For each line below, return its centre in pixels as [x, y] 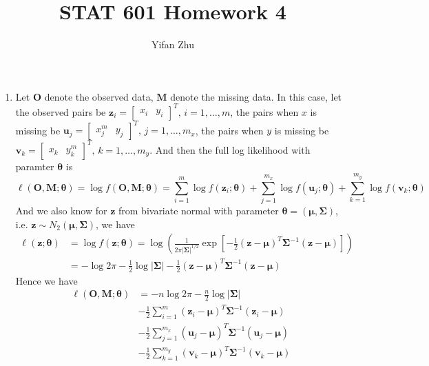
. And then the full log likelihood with [230, 149]
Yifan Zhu [173, 44]
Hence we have [46, 280]
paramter [35, 166]
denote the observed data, [99, 96]
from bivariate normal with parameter [199, 210]
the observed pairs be [61, 111]
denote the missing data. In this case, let [256, 96]
